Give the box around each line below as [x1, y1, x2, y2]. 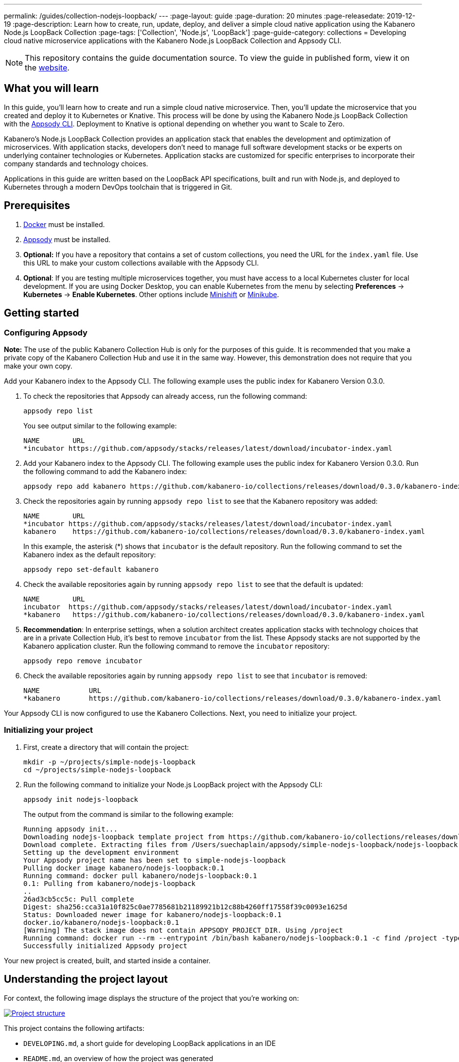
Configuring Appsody [4, 327, 88, 337]
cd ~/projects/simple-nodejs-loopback [23, 765, 171, 774]
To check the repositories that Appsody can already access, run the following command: [23, 391, 307, 400]
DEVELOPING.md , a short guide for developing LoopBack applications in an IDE [23, 1039, 276, 1047]
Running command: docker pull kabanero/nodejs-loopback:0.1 [23, 871, 257, 880]
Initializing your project [4, 725, 93, 735]
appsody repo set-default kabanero [23, 565, 159, 573]
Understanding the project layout [4, 973, 168, 986]
